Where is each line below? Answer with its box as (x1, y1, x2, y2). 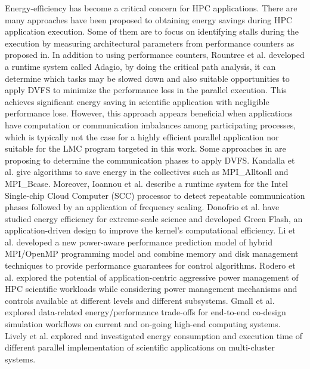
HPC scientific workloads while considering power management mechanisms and (5, 282, 297, 295)
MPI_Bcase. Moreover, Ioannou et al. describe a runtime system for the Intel (5, 177, 288, 189)
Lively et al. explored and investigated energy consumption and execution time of (5, 329, 302, 342)
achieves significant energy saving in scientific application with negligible (5, 95, 269, 107)
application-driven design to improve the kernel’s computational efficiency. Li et (5, 224, 296, 236)
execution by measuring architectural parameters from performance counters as (5, 36, 294, 49)
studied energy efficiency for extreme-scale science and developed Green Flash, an (5, 212, 303, 225)
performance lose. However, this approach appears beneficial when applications (5, 107, 293, 119)
